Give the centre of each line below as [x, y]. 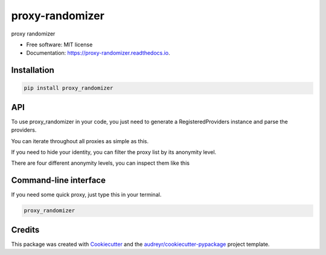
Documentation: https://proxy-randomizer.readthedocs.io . [98, 53]
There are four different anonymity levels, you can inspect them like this [101, 163]
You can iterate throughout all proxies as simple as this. [80, 141]
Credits [25, 229]
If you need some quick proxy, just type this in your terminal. [86, 195]
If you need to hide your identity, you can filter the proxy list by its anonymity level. [114, 152]
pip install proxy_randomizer [69, 88]
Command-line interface [58, 180]
